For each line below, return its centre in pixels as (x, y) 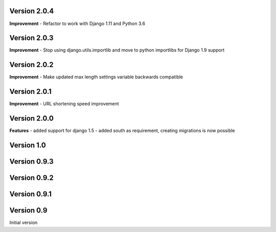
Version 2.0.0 (31, 118)
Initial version (24, 223)
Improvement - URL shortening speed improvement (64, 104)
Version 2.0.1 (31, 92)
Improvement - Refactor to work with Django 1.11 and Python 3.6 (77, 24)
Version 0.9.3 (31, 161)
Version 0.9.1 (31, 194)
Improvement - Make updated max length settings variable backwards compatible (96, 77)
